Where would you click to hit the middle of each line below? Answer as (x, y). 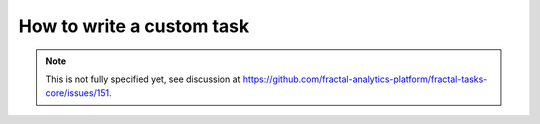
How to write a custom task (134, 26)
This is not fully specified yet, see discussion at (143, 79)
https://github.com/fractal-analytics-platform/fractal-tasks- (365, 79)
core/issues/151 (77, 93)
